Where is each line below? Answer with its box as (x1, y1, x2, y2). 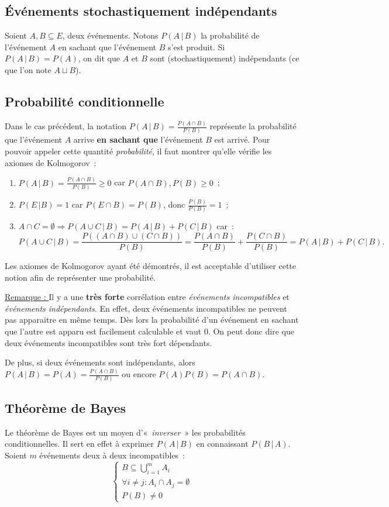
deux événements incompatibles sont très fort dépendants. (5, 336, 212, 349)
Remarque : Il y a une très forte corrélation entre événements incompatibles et (5, 291, 290, 303)
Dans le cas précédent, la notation (5, 120, 127, 132)
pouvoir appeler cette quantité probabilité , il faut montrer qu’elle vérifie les (5, 145, 272, 157)
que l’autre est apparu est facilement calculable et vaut (5, 325, 202, 337)
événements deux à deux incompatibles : (39, 449, 185, 461)
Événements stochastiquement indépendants (5, 2, 277, 20)
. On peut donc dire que (208, 325, 294, 337)
